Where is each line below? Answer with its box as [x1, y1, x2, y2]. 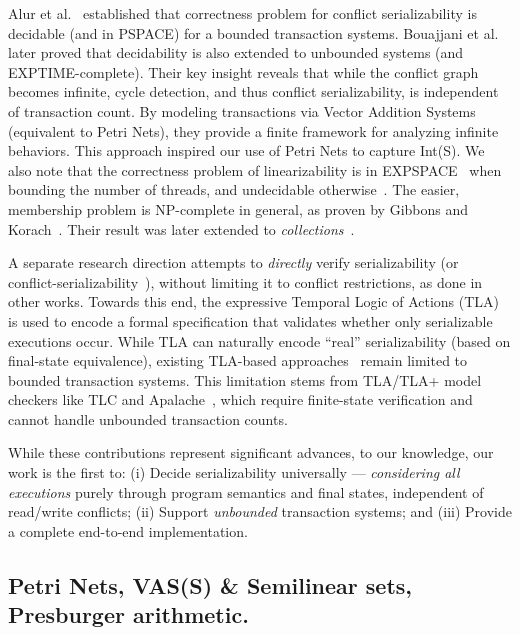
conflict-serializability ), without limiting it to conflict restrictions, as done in [8, 271, 483, 292]
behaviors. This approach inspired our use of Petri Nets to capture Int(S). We [8, 140, 485, 161]
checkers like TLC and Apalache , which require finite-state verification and [8, 389, 473, 410]
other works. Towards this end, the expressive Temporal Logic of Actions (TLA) [8, 291, 500, 312]
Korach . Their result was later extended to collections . [8, 218, 355, 239]
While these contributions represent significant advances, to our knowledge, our [8, 442, 494, 463]
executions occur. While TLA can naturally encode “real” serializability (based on [8, 330, 511, 351]
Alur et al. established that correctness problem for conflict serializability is [8, 3, 477, 23]
